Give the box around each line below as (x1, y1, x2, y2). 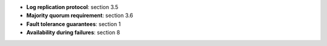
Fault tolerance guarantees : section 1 (26, 20, 121, 27)
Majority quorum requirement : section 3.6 (26, 12, 133, 19)
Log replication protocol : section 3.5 (26, 4, 119, 10)
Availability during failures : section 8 (26, 29, 121, 36)
